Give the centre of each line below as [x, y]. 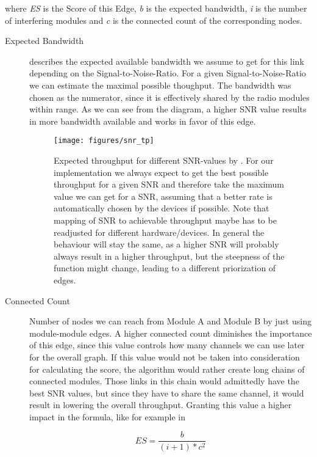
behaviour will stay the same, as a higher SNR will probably [166, 244]
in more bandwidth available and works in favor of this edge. [143, 121]
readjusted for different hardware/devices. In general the [159, 232]
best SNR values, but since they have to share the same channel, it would [167, 393]
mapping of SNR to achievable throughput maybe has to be [165, 220]
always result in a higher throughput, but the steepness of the [169, 256]
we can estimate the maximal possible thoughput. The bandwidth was [160, 85]
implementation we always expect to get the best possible [161, 172]
